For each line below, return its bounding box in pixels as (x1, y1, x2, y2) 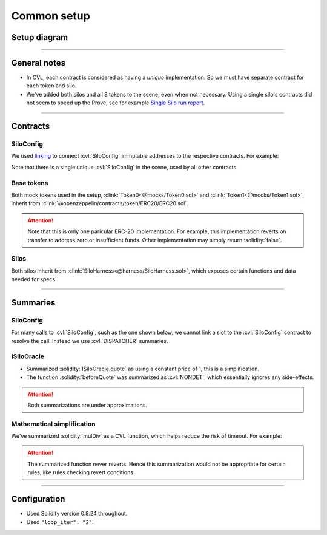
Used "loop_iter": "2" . (26, 518, 94, 525)
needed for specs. (11, 276, 57, 283)
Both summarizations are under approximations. (27, 401, 148, 409)
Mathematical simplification (11, 420, 96, 428)
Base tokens (11, 179, 48, 187)
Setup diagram (11, 32, 68, 43)
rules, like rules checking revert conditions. (27, 469, 135, 476)
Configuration (11, 494, 65, 504)
